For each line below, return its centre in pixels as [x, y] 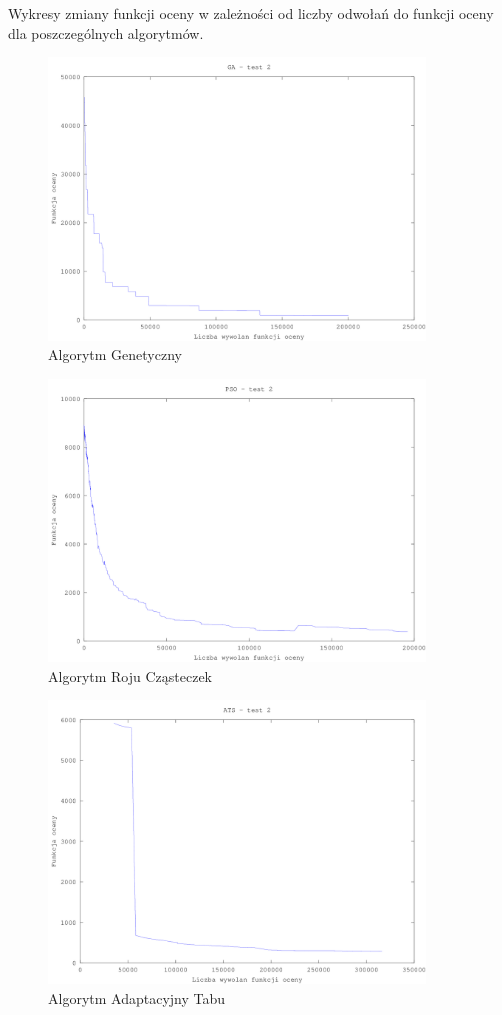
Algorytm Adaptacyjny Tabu [137, 997]
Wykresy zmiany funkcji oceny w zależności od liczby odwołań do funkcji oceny [251, 13]
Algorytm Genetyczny [115, 354]
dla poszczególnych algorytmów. [106, 32]
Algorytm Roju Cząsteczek [130, 675]
